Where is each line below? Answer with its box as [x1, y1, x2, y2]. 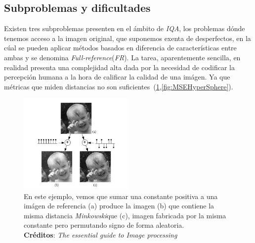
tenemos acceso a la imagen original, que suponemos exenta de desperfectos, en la [4, 33, 251, 43]
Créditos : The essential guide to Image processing [24, 230, 177, 240]
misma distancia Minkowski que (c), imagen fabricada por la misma [24, 210, 226, 220]
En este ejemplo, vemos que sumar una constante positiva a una [24, 191, 218, 201]
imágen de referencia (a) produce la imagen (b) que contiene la [24, 201, 214, 211]
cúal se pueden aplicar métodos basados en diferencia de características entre [4, 42, 237, 53]
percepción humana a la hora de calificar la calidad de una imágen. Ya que [4, 72, 230, 82]
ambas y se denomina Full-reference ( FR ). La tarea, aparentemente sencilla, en [4, 52, 241, 62]
